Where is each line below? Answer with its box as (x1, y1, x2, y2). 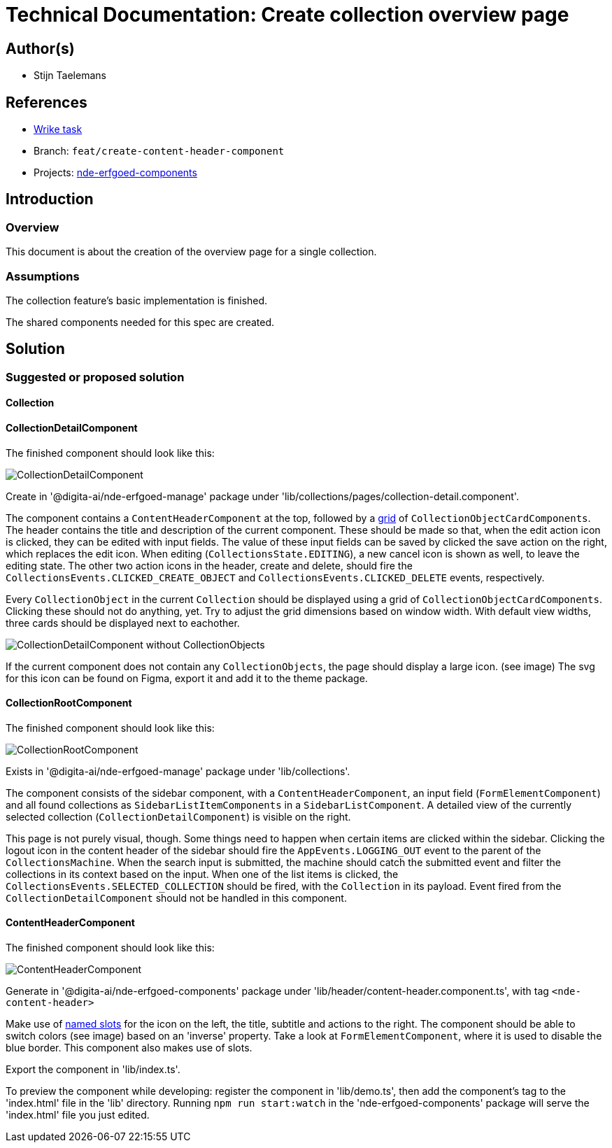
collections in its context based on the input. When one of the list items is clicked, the (6, 867, 399, 880)
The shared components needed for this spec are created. (6, 316, 275, 328)
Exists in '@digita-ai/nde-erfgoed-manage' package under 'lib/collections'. (6, 765, 350, 777)
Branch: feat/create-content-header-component (34, 145, 285, 157)
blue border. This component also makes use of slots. (6, 1042, 252, 1054)
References (6, 93, 87, 111)
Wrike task (34, 123, 83, 136)
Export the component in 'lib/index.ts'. (6, 1063, 180, 1076)
